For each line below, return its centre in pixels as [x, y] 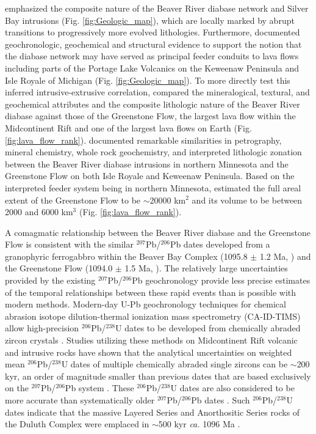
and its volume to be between [247, 200]
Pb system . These [99, 388]
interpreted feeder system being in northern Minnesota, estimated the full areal [153, 187]
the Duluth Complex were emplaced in [77, 424]
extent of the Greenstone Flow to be [73, 200]
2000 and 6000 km [39, 212]
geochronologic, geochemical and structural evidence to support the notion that [153, 44]
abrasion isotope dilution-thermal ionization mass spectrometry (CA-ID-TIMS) [153, 316]
